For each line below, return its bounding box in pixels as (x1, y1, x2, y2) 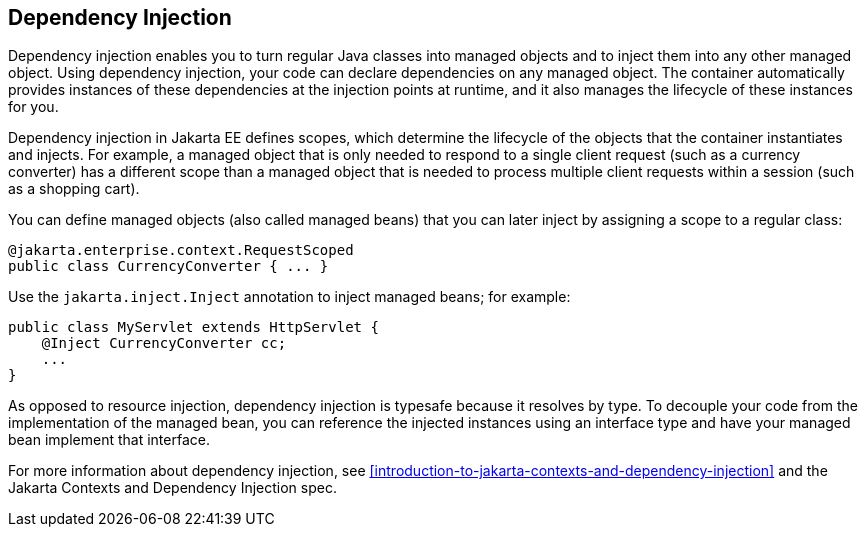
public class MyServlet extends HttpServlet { (8, 319, 379, 336)
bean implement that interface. (8, 431, 210, 449)
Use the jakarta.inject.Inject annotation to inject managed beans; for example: (8, 288, 571, 306)
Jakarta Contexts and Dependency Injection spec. (8, 479, 337, 497)
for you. (8, 98, 59, 116)
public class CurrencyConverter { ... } (8, 258, 329, 275)
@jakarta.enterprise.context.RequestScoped (8, 242, 354, 259)
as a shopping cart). (8, 180, 140, 198)
